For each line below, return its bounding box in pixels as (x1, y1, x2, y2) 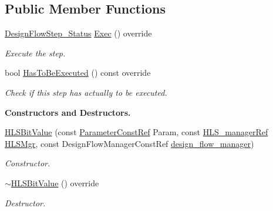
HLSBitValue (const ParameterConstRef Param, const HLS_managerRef (5, 126, 268, 138)
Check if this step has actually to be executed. (5, 86, 167, 98)
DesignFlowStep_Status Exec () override (5, 27, 152, 39)
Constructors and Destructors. (5, 106, 131, 118)
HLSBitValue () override (11, 176, 99, 189)
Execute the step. (5, 46, 66, 59)
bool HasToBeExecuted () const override (5, 66, 151, 79)
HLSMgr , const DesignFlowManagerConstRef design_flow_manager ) (5, 137, 254, 149)
